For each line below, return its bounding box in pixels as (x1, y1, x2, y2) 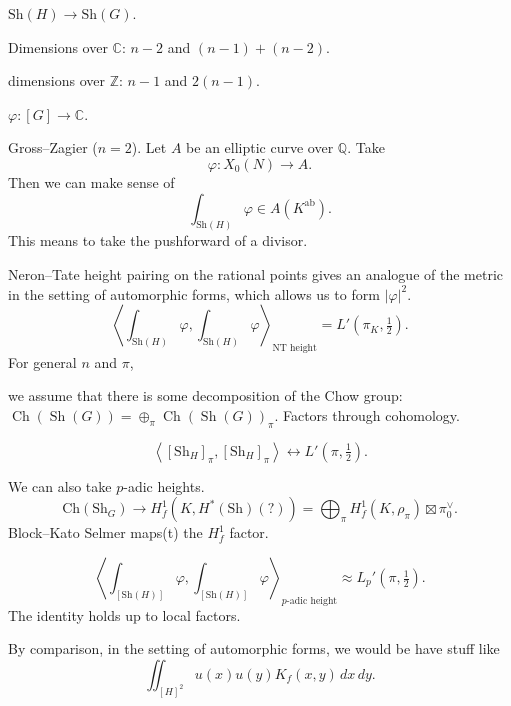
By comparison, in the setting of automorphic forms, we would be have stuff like (8, 638, 500, 659)
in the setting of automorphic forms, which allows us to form (8, 283, 380, 304)
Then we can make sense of (8, 171, 175, 192)
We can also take (8, 475, 112, 496)
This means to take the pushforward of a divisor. (8, 230, 308, 251)
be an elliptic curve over (186, 137, 334, 158)
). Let (131, 137, 167, 158)
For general (8, 351, 77, 372)
